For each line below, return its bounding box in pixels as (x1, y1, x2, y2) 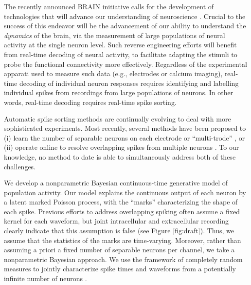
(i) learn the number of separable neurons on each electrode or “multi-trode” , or (4, 132, 245, 142)
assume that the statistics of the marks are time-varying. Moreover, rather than (4, 235, 241, 245)
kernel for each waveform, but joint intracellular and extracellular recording (4, 216, 229, 226)
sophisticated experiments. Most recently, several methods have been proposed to (4, 123, 246, 133)
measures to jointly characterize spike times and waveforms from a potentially (4, 264, 236, 274)
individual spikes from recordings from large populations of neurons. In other (4, 87, 233, 98)
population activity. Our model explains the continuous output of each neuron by (4, 187, 246, 197)
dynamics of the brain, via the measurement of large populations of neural (4, 30, 225, 40)
